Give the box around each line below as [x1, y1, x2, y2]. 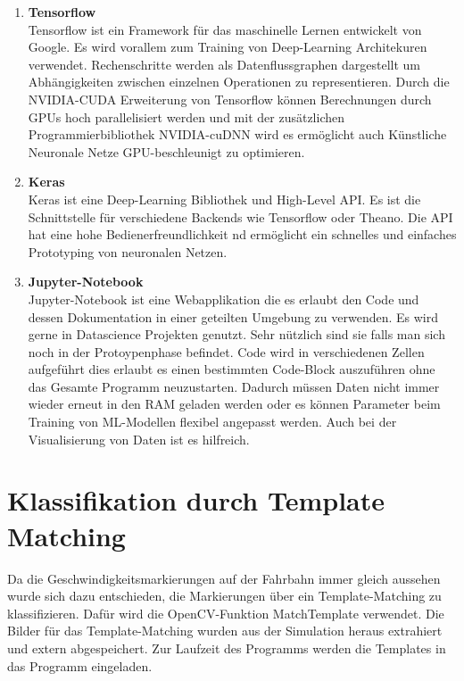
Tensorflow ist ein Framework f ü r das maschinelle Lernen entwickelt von [28, 20, 422, 38]
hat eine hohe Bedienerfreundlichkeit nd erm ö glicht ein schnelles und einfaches [28, 225, 457, 244]
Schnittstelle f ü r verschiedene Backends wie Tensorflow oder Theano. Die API [28, 207, 453, 226]
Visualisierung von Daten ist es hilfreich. [28, 429, 250, 448]
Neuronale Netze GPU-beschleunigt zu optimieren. [28, 142, 305, 161]
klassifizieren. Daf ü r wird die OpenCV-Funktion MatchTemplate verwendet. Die [7, 603, 444, 622]
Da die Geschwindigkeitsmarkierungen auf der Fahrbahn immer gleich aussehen [7, 569, 441, 587]
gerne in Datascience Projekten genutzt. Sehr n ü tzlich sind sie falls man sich [28, 325, 445, 344]
